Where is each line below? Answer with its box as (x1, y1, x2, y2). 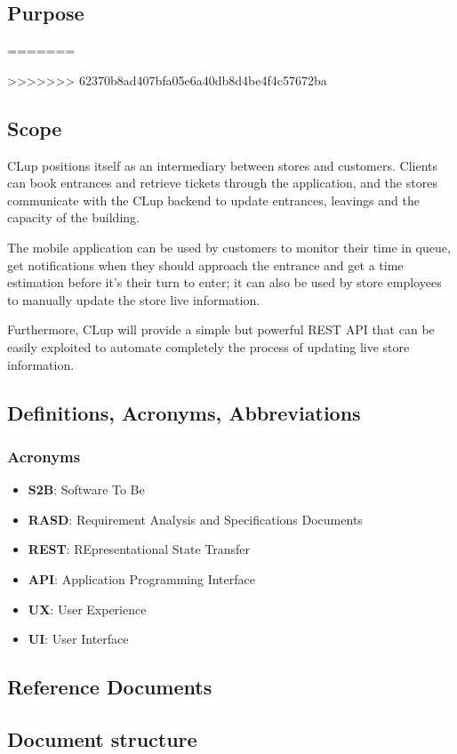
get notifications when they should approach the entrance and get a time (7, 255, 404, 274)
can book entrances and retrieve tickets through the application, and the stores (7, 173, 437, 192)
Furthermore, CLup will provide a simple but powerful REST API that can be (7, 320, 435, 339)
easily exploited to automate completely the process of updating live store (7, 337, 410, 356)
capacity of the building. (7, 208, 140, 227)
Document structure (7, 725, 197, 752)
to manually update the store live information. (7, 290, 261, 309)
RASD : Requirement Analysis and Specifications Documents (28, 509, 363, 528)
